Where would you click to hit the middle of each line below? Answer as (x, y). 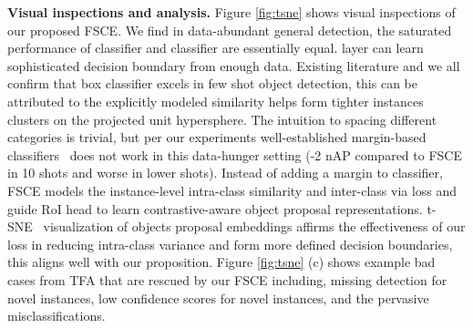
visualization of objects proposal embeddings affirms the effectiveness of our (254, 226)
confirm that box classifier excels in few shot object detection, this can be (212, 83)
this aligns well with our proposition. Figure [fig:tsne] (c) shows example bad (221, 262)
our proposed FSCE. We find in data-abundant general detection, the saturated (230, 30)
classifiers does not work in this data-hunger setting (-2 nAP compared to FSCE (235, 154)
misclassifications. (57, 316)
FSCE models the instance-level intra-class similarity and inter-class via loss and (232, 190)
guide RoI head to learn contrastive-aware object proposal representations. (215, 208)
